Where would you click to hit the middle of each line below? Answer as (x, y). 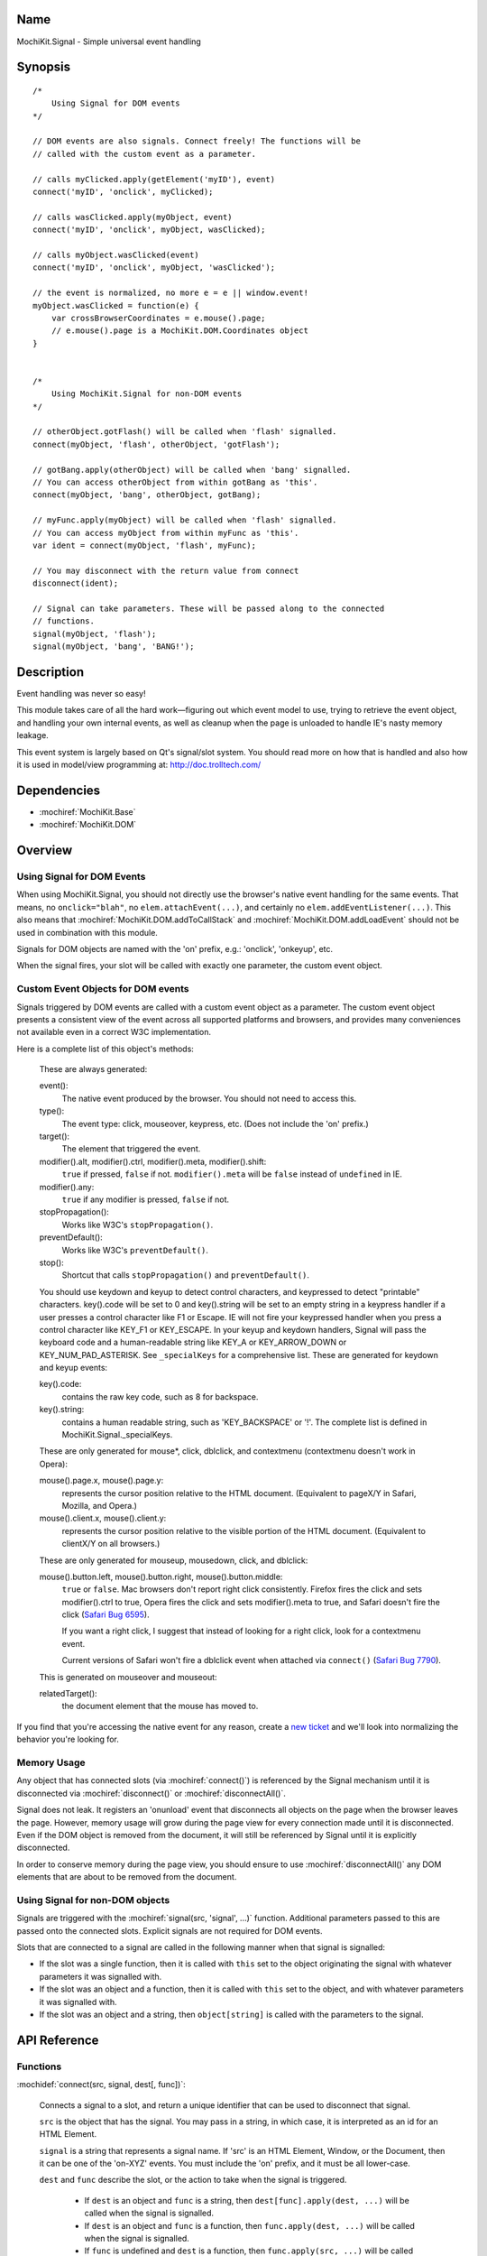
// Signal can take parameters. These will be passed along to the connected (209, 608)
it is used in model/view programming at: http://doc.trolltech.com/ (139, 764)
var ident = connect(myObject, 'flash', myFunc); (145, 545)
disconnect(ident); (76, 583)
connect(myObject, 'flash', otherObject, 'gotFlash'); (156, 444)
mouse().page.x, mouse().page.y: (101, 1481)
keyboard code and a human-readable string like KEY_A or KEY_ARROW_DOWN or (193, 1342)
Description (51, 672)
